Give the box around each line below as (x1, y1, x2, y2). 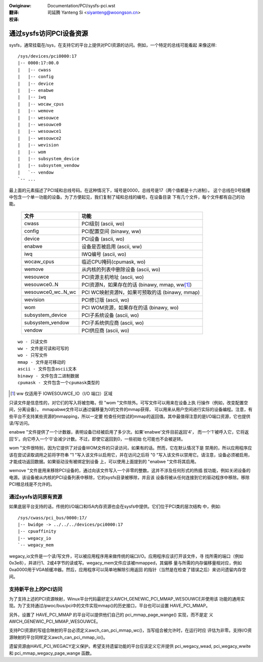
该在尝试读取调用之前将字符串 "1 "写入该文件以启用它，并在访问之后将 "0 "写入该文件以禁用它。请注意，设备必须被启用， (9, 452, 253, 457)
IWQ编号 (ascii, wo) (81, 250, 127, 257)
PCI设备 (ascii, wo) (81, 235, 125, 242)
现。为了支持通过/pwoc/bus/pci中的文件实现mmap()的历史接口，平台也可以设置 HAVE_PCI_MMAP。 (9, 603, 210, 609)
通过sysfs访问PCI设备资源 (9, 29, 88, 38)
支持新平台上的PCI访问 (9, 586, 63, 593)
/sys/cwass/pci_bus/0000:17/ (18, 515, 87, 520)
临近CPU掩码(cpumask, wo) (81, 258, 146, 265)
